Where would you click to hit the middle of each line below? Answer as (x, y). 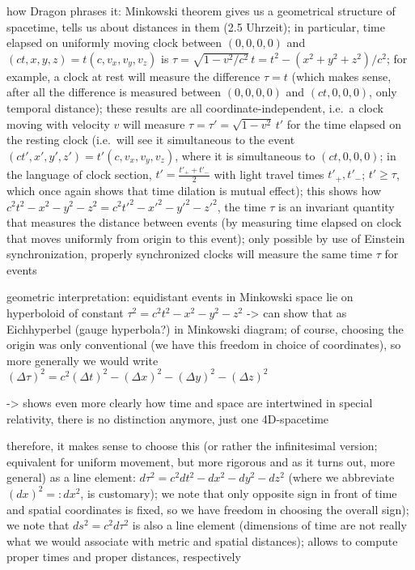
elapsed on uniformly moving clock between (114, 43)
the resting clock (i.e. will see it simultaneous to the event (151, 140)
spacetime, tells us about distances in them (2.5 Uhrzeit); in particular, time (196, 26)
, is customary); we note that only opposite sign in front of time (239, 493)
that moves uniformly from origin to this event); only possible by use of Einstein (206, 238)
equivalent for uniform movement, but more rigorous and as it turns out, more (201, 461)
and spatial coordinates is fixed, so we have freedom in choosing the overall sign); (208, 509)
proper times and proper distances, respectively (124, 557)
